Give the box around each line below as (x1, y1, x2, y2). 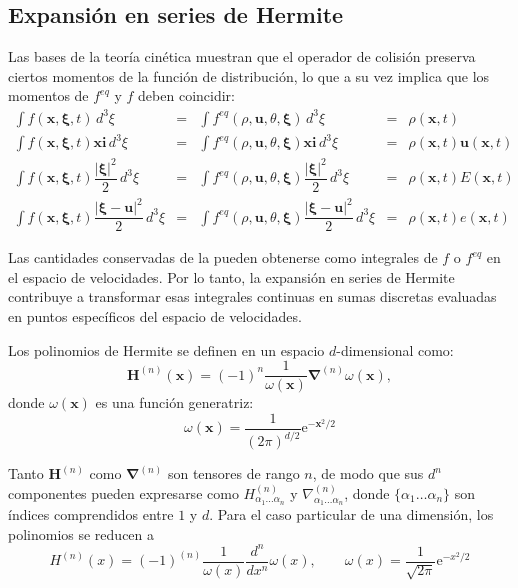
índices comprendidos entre (8, 504, 174, 525)
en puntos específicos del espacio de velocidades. (8, 306, 302, 327)
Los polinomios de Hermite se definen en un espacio (8, 339, 325, 360)
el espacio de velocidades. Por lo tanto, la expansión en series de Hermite (8, 266, 455, 287)
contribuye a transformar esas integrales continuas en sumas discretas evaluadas (8, 286, 497, 307)
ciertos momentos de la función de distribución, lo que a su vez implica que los (8, 65, 490, 86)
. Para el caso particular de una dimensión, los (209, 504, 494, 525)
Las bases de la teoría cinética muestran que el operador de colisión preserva (8, 46, 476, 67)
